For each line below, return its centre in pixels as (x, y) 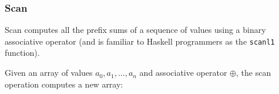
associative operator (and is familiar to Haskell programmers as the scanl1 (140, 41)
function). (22, 53)
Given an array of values (49, 73)
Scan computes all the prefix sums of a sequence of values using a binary (135, 30)
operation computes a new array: (64, 84)
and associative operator (183, 73)
